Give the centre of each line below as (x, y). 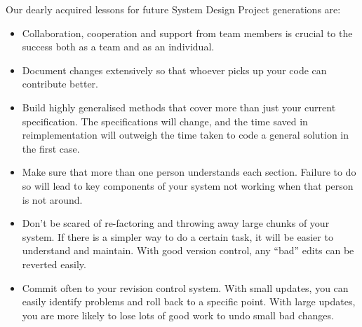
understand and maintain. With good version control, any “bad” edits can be (188, 250)
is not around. (52, 199)
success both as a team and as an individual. (118, 47)
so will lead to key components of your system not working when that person (188, 185)
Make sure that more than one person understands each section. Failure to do (189, 172)
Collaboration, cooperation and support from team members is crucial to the (187, 33)
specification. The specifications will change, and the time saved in (165, 121)
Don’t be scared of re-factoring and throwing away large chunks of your (176, 223)
